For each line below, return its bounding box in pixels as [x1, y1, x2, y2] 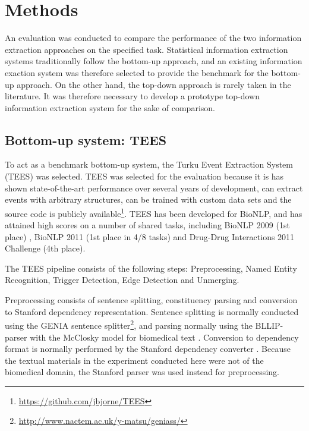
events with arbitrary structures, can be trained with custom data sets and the [5, 193, 292, 206]
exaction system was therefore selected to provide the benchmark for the [5, 66, 269, 78]
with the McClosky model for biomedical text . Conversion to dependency [30, 331, 299, 343]
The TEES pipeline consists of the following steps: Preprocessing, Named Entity [5, 262, 297, 274]
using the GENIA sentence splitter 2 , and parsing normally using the [5, 317, 253, 331]
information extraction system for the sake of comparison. [5, 101, 215, 114]
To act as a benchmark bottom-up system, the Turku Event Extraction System [5, 158, 293, 171]
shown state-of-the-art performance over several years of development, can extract [5, 181, 303, 194]
